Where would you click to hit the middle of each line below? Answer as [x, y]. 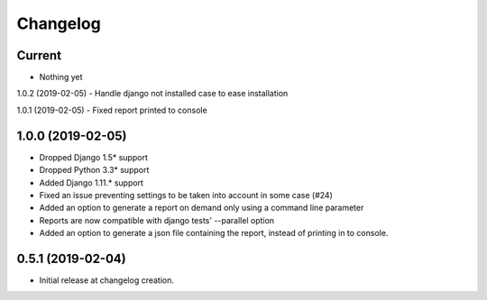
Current [39, 55]
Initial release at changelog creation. [107, 280]
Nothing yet [61, 77]
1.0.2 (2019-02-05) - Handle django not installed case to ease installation [152, 94]
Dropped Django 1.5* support [93, 157]
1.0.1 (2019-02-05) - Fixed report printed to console [112, 110]
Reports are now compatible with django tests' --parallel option [157, 220]
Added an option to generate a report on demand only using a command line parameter [202, 208]
